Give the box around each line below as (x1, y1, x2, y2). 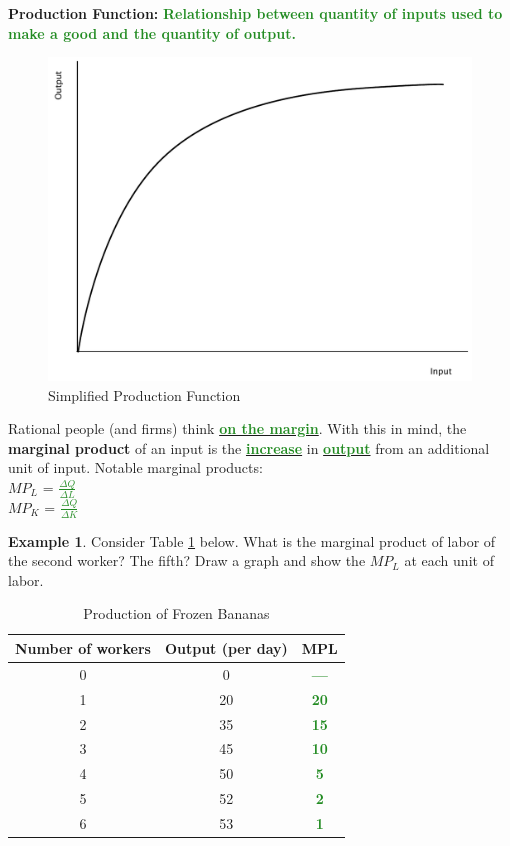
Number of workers (15, 637, 151, 658)
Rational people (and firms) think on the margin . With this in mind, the (8, 418, 467, 439)
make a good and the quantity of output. (8, 22, 296, 43)
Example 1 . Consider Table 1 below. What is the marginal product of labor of (8, 530, 496, 551)
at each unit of (404, 550, 494, 571)
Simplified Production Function (48, 384, 241, 405)
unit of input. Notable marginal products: (8, 457, 263, 478)
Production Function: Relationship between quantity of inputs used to (8, 3, 503, 23)
